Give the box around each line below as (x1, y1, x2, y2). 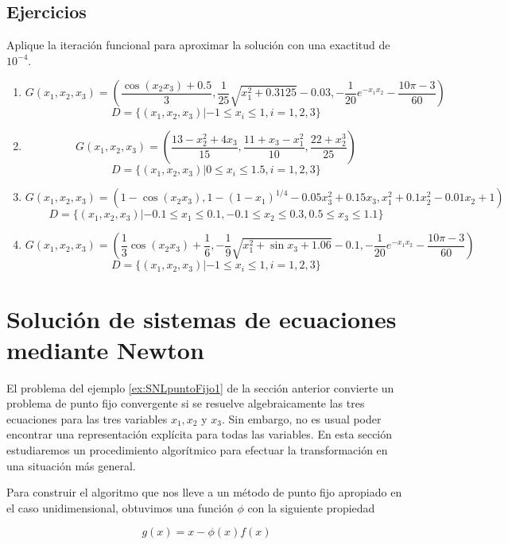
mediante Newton (6, 333, 204, 365)
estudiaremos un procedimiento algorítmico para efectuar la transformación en (6, 442, 388, 458)
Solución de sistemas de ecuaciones (6, 302, 397, 334)
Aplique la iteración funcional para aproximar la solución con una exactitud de (6, 37, 390, 53)
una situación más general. (6, 457, 136, 473)
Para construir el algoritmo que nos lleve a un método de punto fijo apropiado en (6, 484, 402, 501)
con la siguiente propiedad (247, 499, 375, 516)
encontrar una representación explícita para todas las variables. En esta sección (6, 426, 393, 443)
